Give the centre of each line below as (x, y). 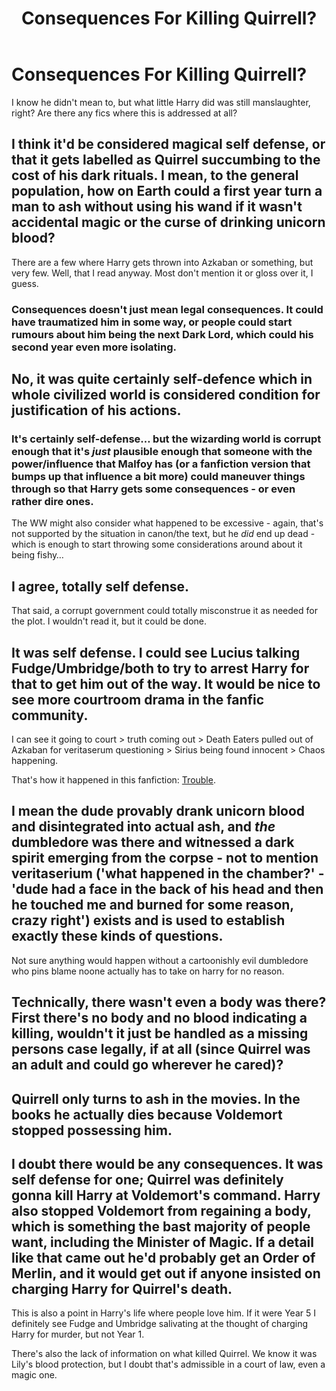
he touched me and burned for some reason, (152, 905)
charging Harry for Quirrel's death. (122, 1288)
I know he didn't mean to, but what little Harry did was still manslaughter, (161, 102)
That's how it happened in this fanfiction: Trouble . (113, 779)
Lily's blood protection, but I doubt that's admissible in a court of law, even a (168, 1364)
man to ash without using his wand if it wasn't (157, 207)
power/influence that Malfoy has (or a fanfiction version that (161, 464)
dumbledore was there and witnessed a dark (153, 842)
